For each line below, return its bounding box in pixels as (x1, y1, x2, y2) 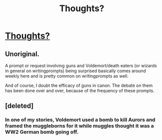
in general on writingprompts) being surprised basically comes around (5, 68, 146, 74)
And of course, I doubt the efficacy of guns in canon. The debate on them (5, 82, 153, 88)
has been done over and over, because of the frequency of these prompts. (5, 88, 155, 93)
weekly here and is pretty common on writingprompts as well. (5, 73, 129, 79)
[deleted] (5, 102, 34, 110)
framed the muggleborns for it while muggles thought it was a (5, 122, 154, 129)
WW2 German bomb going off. (5, 129, 79, 136)
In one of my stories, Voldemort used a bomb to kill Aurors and (5, 117, 156, 123)
